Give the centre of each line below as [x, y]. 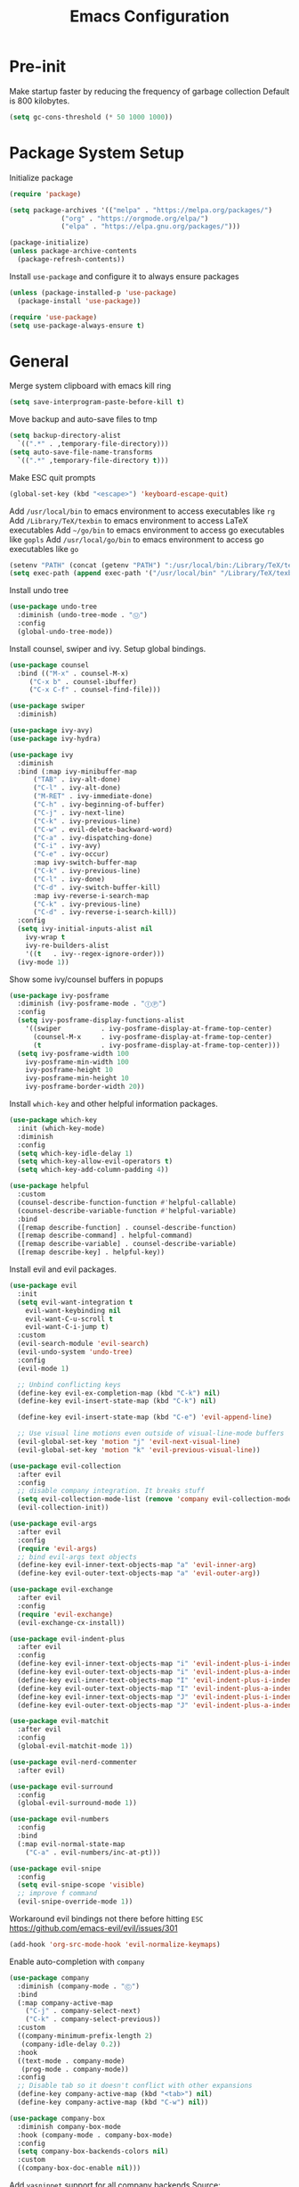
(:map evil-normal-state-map [71, 1844]
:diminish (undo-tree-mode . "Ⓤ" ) [83, 615]
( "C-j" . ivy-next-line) [79, 813]
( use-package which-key [53, 1120]
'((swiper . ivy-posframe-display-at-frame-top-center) [149, 1029]
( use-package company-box [57, 2118]
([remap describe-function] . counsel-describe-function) [127, 1227]
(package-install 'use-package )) [79, 301]
